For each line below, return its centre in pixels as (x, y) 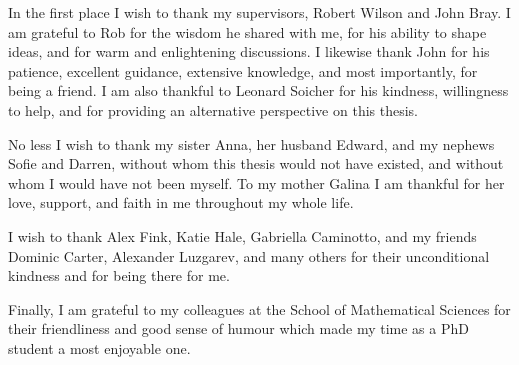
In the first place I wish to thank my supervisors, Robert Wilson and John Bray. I (259, 12)
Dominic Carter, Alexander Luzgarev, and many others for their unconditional (249, 255)
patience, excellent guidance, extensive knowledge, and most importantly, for (243, 70)
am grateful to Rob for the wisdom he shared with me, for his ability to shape (247, 31)
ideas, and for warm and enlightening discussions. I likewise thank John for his (249, 51)
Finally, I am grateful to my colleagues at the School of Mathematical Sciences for (259, 308)
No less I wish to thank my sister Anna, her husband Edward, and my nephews (251, 143)
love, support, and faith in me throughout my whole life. (181, 202)
